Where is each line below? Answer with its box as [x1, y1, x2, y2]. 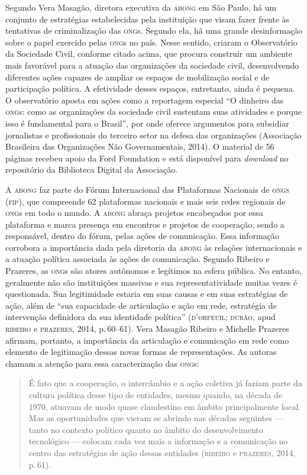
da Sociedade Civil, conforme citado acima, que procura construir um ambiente [5, 47, 293, 60]
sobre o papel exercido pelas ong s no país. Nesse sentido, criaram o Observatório [5, 35, 298, 48]
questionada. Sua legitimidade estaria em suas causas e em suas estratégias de [5, 287, 288, 300]
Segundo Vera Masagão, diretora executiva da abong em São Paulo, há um [5, 1, 277, 13]
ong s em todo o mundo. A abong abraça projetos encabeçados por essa [5, 206, 263, 219]
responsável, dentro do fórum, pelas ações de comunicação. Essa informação [5, 230, 279, 242]
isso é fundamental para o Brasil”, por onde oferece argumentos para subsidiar [5, 117, 289, 129]
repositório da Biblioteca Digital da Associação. [5, 163, 178, 176]
